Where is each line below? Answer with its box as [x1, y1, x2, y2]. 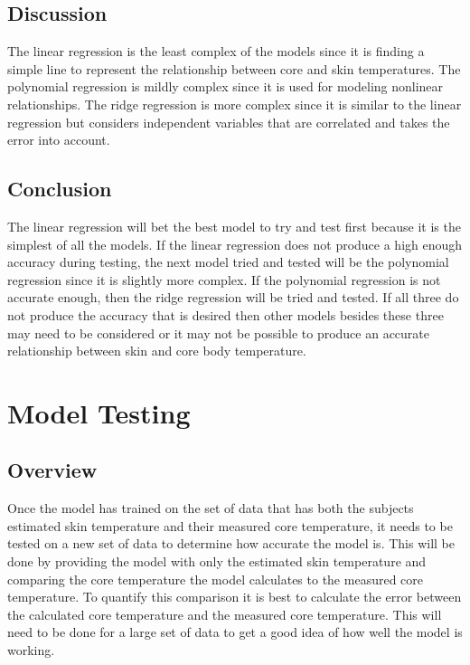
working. [7, 641, 55, 660]
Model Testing [7, 394, 191, 431]
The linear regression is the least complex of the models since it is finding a [7, 42, 425, 61]
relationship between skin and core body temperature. [7, 341, 306, 360]
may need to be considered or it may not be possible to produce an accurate [7, 323, 430, 342]
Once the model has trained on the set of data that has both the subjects [7, 499, 414, 518]
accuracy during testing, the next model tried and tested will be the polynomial [7, 252, 449, 271]
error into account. [7, 130, 110, 149]
